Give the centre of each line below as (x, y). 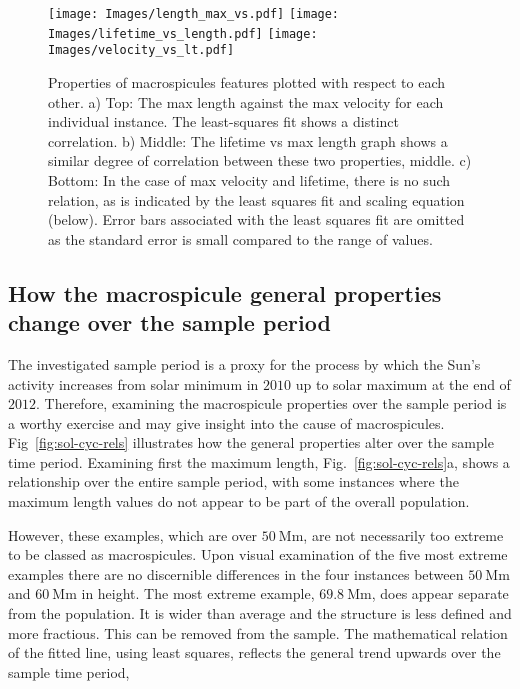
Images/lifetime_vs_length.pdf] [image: (183, 33)
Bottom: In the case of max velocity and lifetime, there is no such (249, 179)
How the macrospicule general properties (225, 292)
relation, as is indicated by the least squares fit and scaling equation (256, 199)
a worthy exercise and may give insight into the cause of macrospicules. (226, 422)
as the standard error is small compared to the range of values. (240, 238)
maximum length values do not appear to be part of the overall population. (239, 501)
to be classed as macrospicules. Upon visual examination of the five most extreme (258, 554)
